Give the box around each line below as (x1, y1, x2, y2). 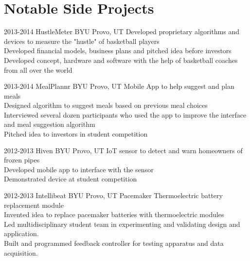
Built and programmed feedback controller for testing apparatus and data (4, 238, 224, 248)
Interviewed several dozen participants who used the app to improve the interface (4, 109, 247, 120)
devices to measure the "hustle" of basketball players (4, 36, 160, 46)
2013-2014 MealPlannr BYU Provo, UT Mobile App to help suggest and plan (4, 81, 234, 91)
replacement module (4, 200, 64, 210)
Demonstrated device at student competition (4, 174, 137, 184)
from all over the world (4, 64, 72, 75)
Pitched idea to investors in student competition (4, 129, 148, 139)
